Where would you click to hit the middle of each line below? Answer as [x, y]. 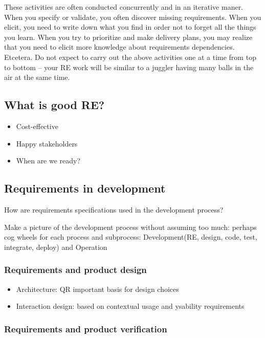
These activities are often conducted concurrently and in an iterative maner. [124, 7]
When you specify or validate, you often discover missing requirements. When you [133, 17]
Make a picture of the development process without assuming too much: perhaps [130, 227]
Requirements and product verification [86, 329]
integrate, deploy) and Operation [56, 247]
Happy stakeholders [47, 143]
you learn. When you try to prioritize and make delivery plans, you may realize [128, 37]
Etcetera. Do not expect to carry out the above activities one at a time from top [130, 57]
